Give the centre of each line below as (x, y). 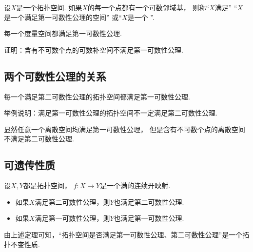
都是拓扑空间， (47, 185)
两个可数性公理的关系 (55, 76)
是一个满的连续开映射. (135, 185)
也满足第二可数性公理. (149, 202)
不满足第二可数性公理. (39, 139)
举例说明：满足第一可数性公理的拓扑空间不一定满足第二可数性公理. (111, 113)
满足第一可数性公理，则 (72, 218)
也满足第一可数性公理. (149, 218)
